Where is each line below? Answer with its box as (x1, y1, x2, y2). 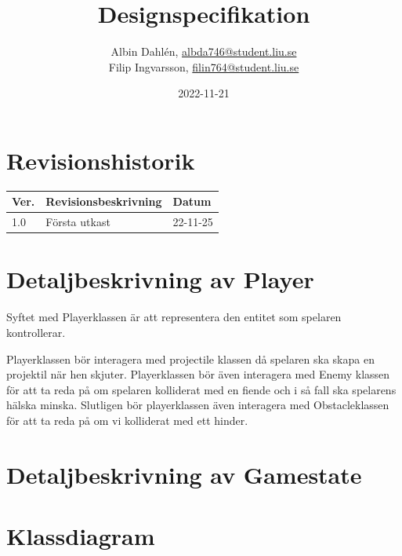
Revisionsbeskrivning (45, 193, 162, 210)
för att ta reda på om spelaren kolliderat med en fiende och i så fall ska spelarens (6, 381, 397, 397)
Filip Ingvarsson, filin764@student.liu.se (108, 58, 299, 75)
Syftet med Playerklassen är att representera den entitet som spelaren (6, 309, 342, 325)
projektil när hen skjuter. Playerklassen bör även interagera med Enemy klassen (6, 366, 390, 382)
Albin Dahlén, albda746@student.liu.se (110, 43, 297, 60)
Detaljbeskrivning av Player (6, 263, 314, 295)
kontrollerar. (6, 324, 66, 340)
